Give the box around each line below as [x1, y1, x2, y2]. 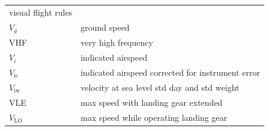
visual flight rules [9, 5, 73, 18]
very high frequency [80, 36, 153, 49]
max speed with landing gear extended [80, 96, 223, 108]
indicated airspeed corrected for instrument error [80, 65, 260, 78]
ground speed [80, 21, 130, 34]
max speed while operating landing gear [80, 111, 228, 123]
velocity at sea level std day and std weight [80, 81, 240, 93]
